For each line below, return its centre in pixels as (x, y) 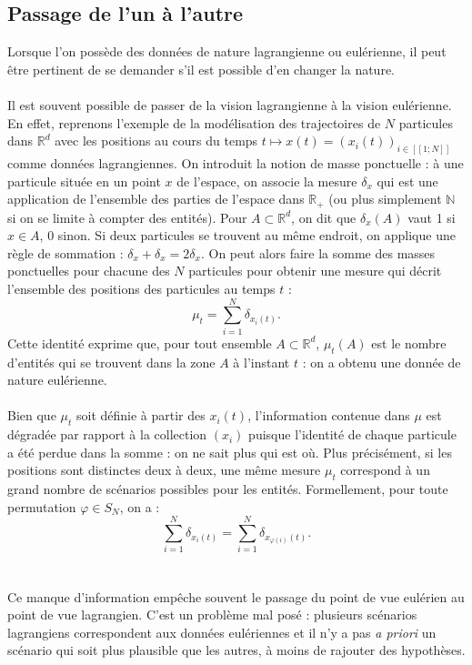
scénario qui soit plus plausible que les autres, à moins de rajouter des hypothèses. (236, 650)
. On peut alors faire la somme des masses (318, 252)
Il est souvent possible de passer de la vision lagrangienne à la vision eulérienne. (230, 104)
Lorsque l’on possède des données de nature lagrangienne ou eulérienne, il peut (227, 51)
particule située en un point (84, 181)
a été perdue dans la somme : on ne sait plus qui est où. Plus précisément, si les (230, 452)
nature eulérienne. (57, 380)
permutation (42, 506)
